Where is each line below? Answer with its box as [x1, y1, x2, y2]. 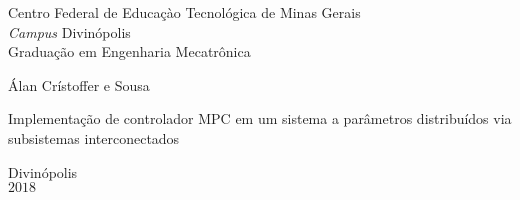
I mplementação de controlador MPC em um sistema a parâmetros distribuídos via [8, 108, 512, 129]
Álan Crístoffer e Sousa [8, 74, 150, 95]
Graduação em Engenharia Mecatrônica [8, 41, 251, 62]
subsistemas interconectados [8, 127, 180, 148]
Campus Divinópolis [8, 21, 131, 42]
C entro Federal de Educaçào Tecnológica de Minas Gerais [8, 2, 361, 22]
